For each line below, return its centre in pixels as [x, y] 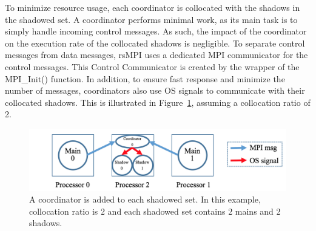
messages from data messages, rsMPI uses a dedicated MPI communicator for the [156, 55]
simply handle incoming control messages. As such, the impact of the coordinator [156, 31]
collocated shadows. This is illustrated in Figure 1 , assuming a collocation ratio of [158, 102]
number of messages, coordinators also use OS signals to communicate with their [155, 90]
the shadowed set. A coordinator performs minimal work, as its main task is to [151, 19]
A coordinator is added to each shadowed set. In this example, [145, 199]
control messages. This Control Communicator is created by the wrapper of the [152, 66]
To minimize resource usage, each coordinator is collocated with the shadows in [153, 7]
